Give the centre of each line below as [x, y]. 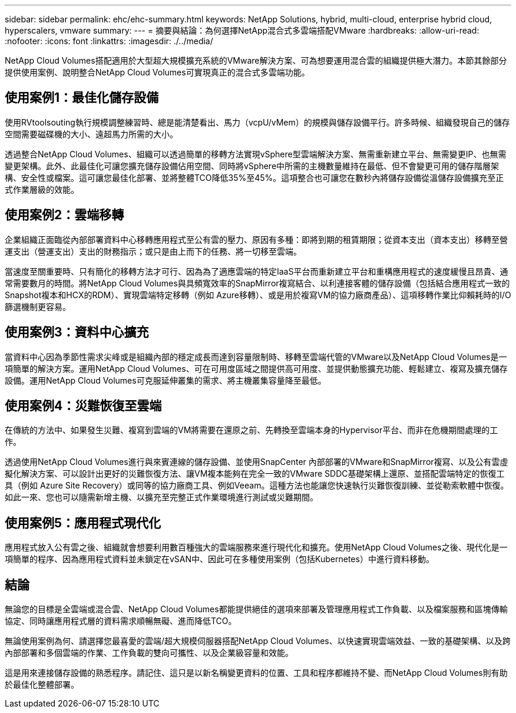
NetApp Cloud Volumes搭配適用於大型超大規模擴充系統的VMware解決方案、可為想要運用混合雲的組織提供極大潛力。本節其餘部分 [256, 60]
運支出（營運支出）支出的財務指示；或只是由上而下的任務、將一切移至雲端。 [153, 251]
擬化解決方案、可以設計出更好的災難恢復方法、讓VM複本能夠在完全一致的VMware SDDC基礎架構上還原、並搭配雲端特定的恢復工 [255, 474]
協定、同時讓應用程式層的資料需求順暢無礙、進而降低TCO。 [121, 621]
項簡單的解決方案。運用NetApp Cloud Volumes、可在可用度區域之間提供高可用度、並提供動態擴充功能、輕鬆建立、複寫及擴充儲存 [256, 368]
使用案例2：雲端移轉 [64, 215]
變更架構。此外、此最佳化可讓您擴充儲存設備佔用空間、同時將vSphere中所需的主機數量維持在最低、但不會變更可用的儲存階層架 [252, 166]
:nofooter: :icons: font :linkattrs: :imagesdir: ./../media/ [109, 41]
